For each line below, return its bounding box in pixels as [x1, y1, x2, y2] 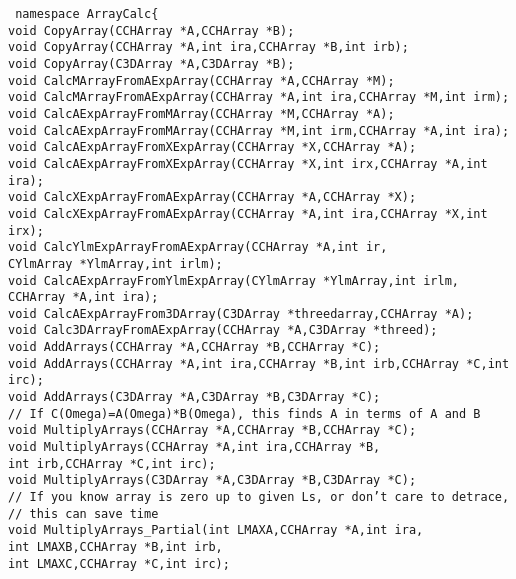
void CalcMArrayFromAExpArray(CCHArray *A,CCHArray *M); [8, 73, 395, 88]
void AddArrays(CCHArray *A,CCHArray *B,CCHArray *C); [8, 340, 381, 355]
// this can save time [8, 506, 159, 521]
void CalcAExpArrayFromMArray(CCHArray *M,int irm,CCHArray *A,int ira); [8, 123, 510, 138]
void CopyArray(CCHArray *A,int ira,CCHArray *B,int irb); [8, 40, 409, 55]
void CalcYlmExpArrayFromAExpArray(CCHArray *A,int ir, [8, 240, 388, 255]
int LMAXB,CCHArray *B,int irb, [8, 540, 223, 554]
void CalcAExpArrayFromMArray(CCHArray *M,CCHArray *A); [8, 106, 395, 121]
